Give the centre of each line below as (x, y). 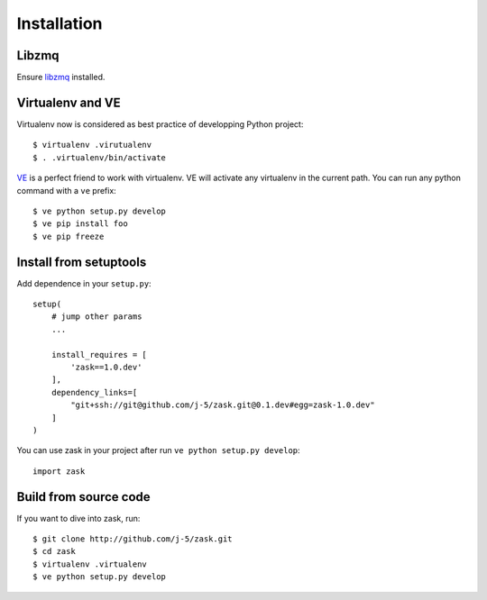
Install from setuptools (82, 262)
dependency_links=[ (94, 392)
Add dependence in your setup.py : (84, 283)
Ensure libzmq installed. (61, 77)
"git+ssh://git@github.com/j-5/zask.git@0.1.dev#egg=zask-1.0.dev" (223, 405)
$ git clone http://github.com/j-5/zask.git (133, 539)
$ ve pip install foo (80, 224)
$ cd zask (54, 551)
